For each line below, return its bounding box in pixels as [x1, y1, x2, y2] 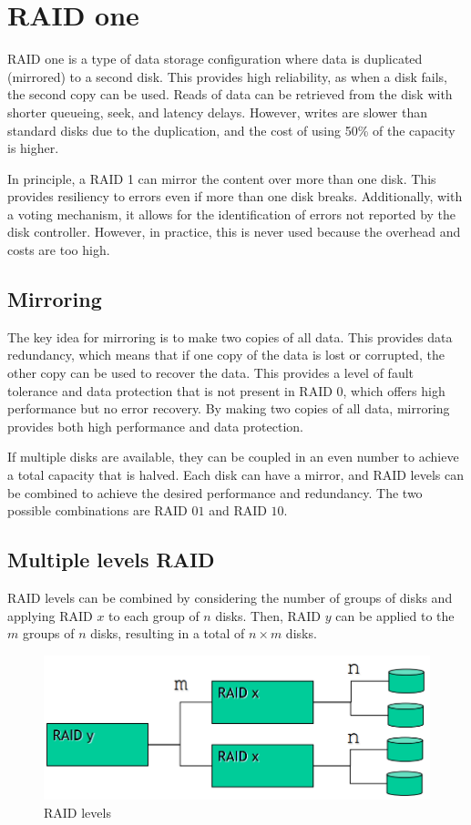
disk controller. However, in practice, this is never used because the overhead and [7, 222, 461, 241]
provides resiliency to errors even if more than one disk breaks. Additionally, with [7, 187, 463, 206]
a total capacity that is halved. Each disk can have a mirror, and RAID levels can [7, 465, 465, 484]
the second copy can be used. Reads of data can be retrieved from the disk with [7, 85, 453, 104]
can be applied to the [335, 606, 455, 625]
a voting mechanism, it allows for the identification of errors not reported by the [7, 204, 456, 223]
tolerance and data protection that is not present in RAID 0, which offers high [7, 381, 445, 400]
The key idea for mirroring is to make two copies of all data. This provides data [7, 327, 453, 346]
